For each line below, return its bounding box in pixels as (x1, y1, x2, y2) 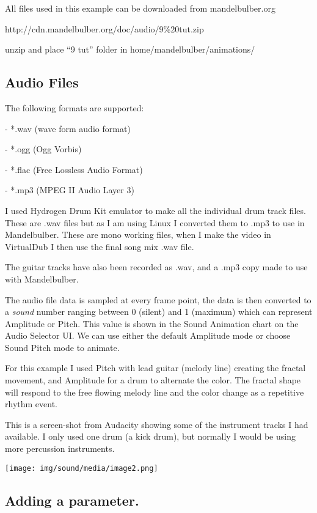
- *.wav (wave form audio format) (5, 122, 131, 135)
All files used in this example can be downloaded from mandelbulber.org (5, 2, 275, 14)
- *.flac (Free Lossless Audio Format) (5, 163, 143, 175)
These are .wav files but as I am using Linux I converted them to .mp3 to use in (5, 216, 305, 229)
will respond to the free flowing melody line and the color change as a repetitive (5, 385, 304, 398)
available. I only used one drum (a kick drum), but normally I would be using (5, 430, 296, 443)
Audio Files (5, 73, 79, 92)
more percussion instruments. (5, 442, 115, 455)
